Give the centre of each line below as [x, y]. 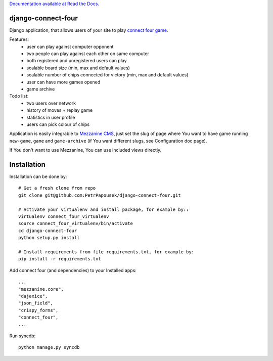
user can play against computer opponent [70, 47]
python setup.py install [49, 238]
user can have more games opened [63, 82]
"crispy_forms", [38, 310]
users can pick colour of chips [58, 124]
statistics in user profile [51, 117]
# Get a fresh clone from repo [57, 188]
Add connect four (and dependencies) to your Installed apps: [73, 270]
